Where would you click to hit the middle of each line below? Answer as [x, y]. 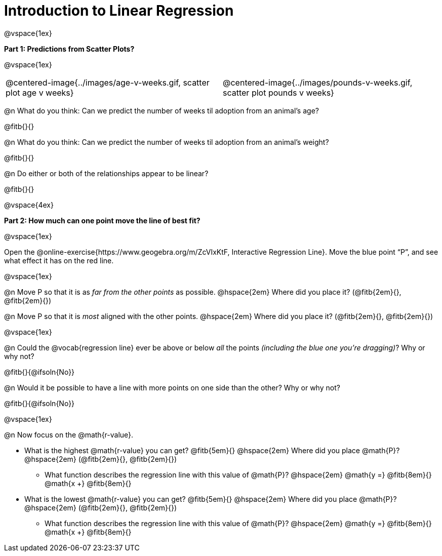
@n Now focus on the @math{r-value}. [69, 434]
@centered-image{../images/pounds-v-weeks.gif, [318, 82]
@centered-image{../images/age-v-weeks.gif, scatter [108, 82]
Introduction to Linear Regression [119, 11]
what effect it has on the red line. [59, 260]
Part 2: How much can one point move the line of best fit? [102, 220]
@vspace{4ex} [29, 205]
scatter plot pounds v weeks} [278, 92]
